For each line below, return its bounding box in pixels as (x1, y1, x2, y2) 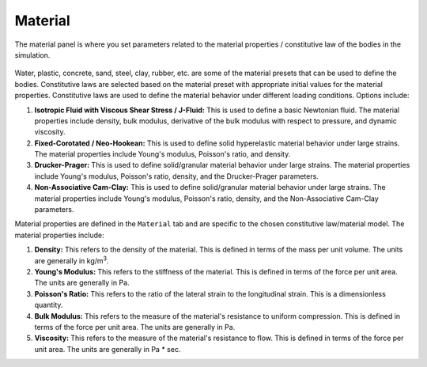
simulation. (14, 50, 51, 59)
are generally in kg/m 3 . (34, 254, 110, 265)
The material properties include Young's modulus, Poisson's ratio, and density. (34, 149, 291, 159)
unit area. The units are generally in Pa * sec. (34, 344, 181, 354)
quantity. (34, 301, 63, 310)
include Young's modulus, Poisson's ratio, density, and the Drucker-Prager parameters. (34, 171, 319, 181)
